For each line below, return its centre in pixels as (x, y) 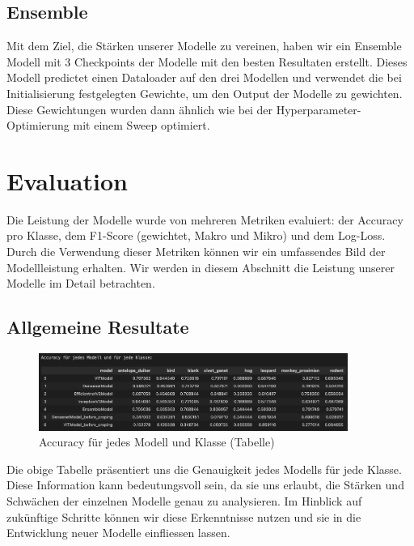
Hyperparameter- (319, 109)
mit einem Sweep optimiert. (142, 125)
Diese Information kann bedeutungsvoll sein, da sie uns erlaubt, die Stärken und (205, 485)
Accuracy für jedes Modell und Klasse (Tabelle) (157, 442)
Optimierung (38, 125)
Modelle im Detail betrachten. (81, 283)
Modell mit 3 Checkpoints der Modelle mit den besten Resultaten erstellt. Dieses (207, 61)
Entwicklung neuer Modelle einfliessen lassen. (118, 533)
